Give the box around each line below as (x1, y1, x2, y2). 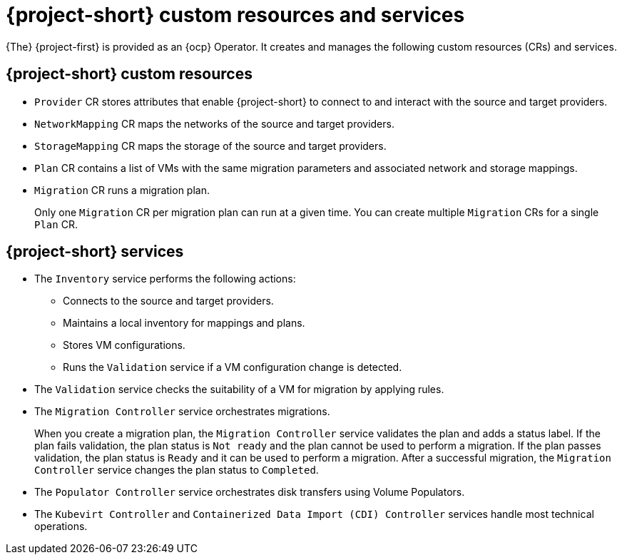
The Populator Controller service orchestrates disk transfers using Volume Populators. (34, 486, 465, 499)
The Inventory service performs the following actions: (34, 273, 296, 285)
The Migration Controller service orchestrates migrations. (34, 405, 330, 418)
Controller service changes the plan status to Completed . (34, 464, 319, 477)
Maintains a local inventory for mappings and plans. (63, 317, 305, 330)
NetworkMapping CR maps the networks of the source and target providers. (34, 117, 394, 130)
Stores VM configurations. (63, 339, 185, 352)
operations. (34, 520, 88, 533)
